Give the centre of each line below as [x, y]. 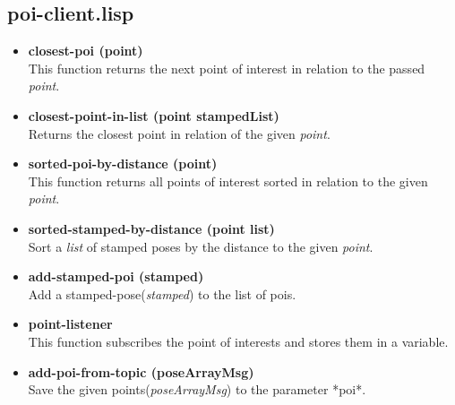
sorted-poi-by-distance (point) [123, 164]
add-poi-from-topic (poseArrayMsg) [141, 371]
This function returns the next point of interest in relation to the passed [227, 68]
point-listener [70, 324]
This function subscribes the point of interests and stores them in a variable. [238, 341]
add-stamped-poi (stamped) [116, 276]
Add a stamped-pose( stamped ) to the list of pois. [162, 293]
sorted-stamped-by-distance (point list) [151, 228]
